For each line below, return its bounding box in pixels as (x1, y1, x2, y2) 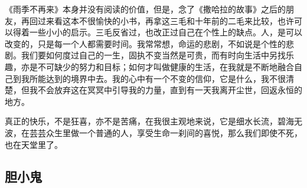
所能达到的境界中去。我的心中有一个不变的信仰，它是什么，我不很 (29, 72, 286, 84)
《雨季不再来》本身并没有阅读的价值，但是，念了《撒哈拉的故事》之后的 (5, 3, 286, 15)
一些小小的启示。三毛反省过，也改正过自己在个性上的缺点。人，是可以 (29, 26, 302, 38)
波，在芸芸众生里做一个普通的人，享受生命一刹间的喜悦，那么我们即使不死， (5, 126, 302, 138)
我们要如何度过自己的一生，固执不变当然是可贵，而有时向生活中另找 (21, 49, 286, 61)
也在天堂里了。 (5, 138, 63, 150)
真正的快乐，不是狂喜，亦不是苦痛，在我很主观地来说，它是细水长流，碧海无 (5, 115, 302, 127)
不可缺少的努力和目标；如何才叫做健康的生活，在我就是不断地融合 (37, 60, 294, 72)
